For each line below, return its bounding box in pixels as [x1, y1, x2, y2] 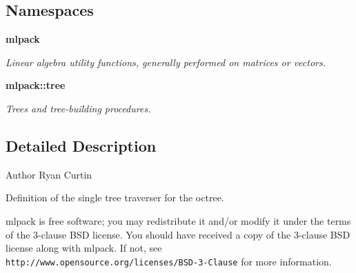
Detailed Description [6, 134, 157, 156]
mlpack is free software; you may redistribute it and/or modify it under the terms [6, 213, 351, 228]
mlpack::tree [6, 78, 66, 92]
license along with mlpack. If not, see [6, 241, 162, 255]
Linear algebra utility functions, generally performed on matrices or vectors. [6, 54, 326, 69]
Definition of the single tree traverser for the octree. [6, 190, 224, 205]
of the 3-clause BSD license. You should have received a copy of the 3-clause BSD [6, 227, 350, 241]
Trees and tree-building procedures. [6, 101, 151, 115]
